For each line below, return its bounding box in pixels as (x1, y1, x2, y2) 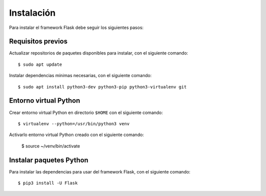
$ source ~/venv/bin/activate (21, 143, 80, 149)
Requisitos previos (9, 37, 67, 46)
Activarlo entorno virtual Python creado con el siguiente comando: (9, 132, 144, 138)
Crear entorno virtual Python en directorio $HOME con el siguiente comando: (9, 110, 163, 115)
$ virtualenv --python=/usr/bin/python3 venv (18, 121, 130, 126)
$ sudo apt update (18, 61, 63, 67)
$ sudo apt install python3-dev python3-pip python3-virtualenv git (18, 84, 187, 89)
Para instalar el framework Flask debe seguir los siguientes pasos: (9, 25, 144, 30)
